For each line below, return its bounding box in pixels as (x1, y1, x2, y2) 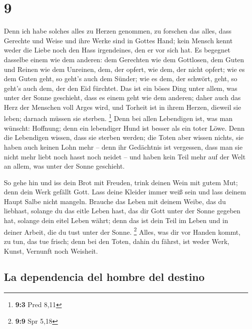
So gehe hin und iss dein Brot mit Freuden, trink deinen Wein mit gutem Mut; (4, 177, 238, 187)
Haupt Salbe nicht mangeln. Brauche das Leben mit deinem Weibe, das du (4, 196, 226, 206)
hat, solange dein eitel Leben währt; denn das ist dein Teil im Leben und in (4, 215, 228, 225)
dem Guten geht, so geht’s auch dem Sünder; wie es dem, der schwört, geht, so (4, 73, 237, 84)
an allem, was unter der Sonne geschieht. (4, 161, 125, 171)
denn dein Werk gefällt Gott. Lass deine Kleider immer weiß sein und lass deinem (4, 187, 246, 197)
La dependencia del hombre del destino (4, 269, 205, 284)
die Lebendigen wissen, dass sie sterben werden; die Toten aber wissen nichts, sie (4, 132, 244, 142)
